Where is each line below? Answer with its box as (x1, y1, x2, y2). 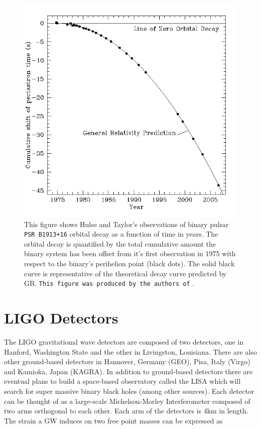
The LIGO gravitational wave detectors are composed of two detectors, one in (4, 337, 244, 347)
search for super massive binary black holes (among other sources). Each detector (4, 385, 254, 396)
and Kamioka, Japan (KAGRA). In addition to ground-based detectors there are (4, 366, 253, 376)
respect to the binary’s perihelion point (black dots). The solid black (24, 258, 235, 269)
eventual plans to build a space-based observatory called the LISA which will (4, 376, 241, 386)
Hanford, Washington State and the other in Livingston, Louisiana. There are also (4, 346, 257, 357)
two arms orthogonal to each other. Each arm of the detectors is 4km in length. (4, 405, 248, 416)
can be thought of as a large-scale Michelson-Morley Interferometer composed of (4, 395, 250, 406)
